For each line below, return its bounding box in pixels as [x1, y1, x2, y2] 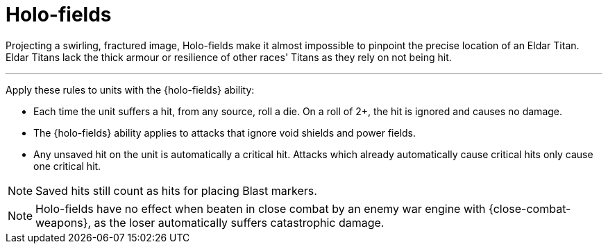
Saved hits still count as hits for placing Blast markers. [35, 183, 317, 198]
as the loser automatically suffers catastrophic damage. [94, 215, 385, 230]
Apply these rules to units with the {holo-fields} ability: [6, 83, 255, 96]
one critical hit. [33, 160, 101, 172]
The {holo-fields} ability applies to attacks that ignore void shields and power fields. [33, 126, 416, 139]
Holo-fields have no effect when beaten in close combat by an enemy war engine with [35, 201, 486, 216]
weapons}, [35, 215, 92, 230]
